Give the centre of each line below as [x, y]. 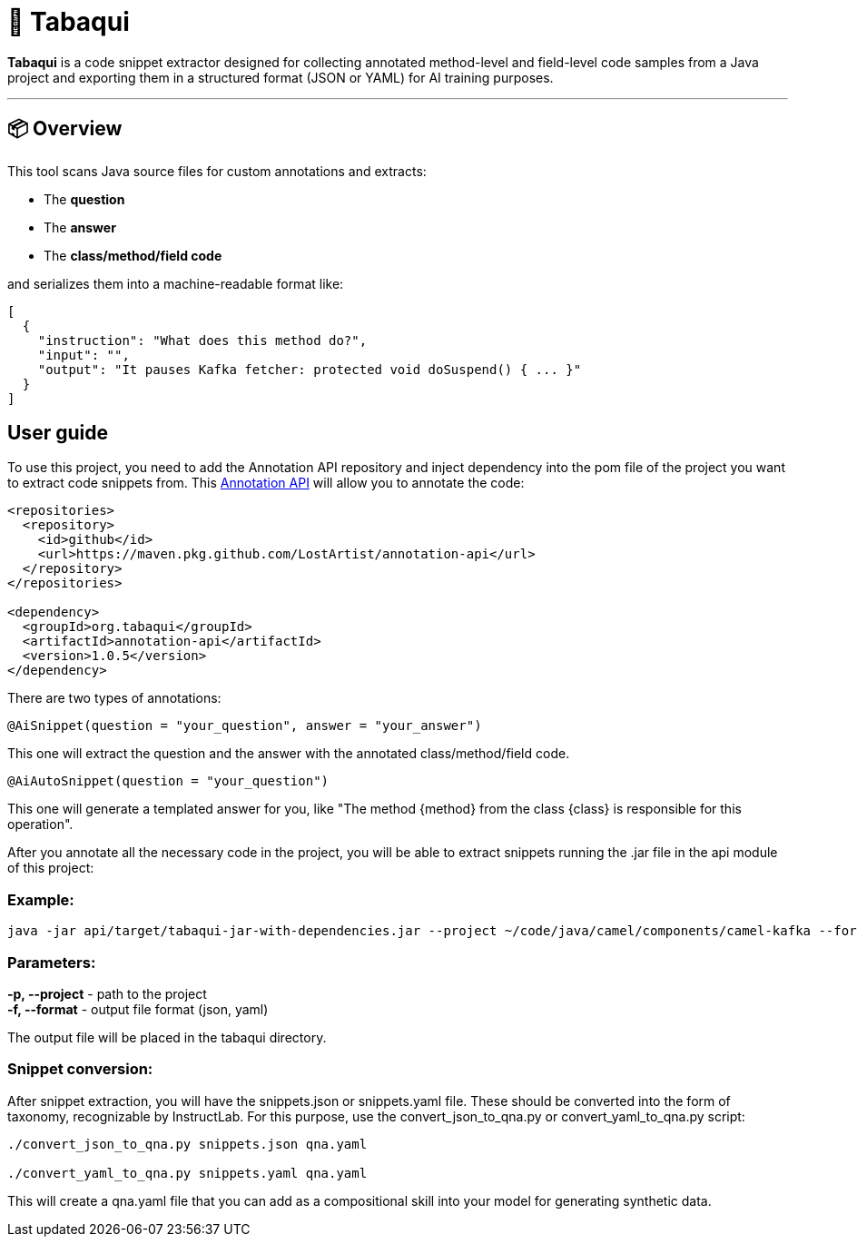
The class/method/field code [133, 255]
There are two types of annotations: [114, 698]
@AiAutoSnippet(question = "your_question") [168, 781]
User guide [58, 433]
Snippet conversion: [80, 1069]
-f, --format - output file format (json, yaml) [138, 1009]
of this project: [51, 868]
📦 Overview [65, 129]
